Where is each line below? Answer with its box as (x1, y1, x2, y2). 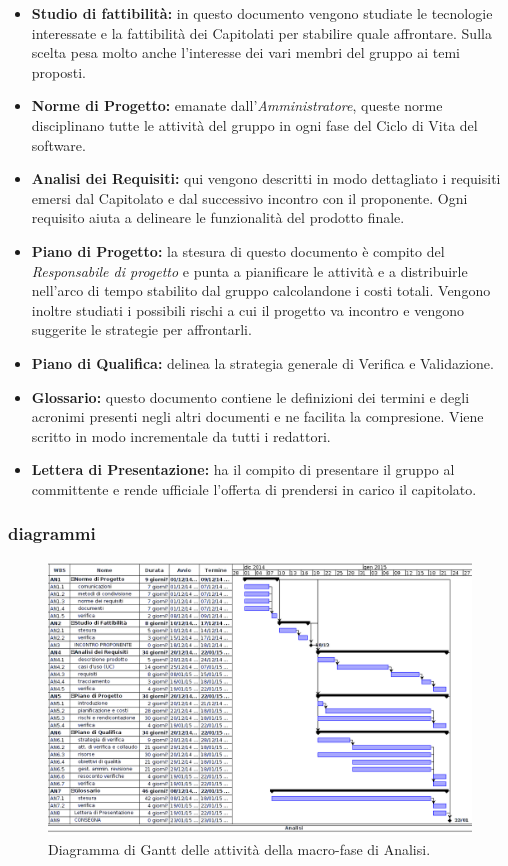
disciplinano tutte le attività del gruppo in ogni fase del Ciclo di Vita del (31, 114, 478, 135)
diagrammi (8, 521, 96, 546)
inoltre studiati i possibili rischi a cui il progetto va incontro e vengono (31, 299, 464, 320)
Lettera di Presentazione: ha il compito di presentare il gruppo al (31, 459, 455, 480)
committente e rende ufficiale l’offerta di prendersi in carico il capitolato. (31, 478, 477, 499)
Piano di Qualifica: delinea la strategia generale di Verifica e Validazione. (31, 352, 494, 373)
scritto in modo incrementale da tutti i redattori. (31, 425, 331, 446)
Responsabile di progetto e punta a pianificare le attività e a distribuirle (31, 260, 468, 281)
